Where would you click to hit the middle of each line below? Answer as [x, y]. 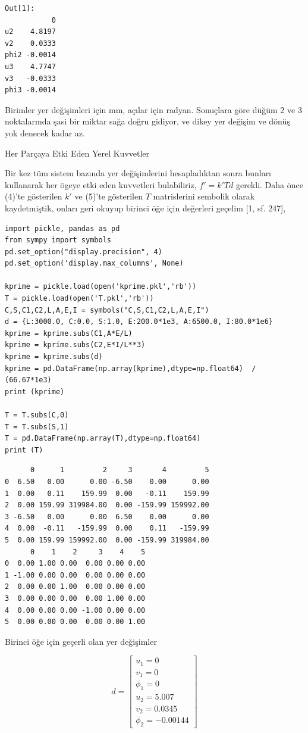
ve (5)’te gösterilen [109, 196]
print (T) [24, 450]
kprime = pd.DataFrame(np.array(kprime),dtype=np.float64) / [131, 368]
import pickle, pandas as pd [62, 228]
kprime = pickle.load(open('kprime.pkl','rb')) [101, 287]
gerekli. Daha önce [269, 184]
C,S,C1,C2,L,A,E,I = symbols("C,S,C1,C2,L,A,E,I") [107, 310]
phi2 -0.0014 [30, 55]
